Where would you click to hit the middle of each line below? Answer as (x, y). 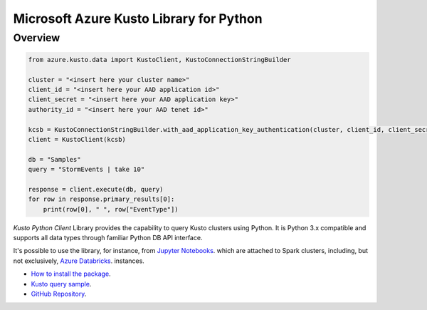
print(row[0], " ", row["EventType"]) (111, 209)
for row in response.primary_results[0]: (101, 199)
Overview (37, 38)
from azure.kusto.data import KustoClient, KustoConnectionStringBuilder (159, 60)
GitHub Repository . (59, 294)
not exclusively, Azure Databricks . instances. (79, 261)
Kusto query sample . (61, 284)
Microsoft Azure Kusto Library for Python (138, 19)
